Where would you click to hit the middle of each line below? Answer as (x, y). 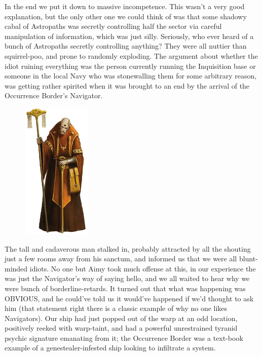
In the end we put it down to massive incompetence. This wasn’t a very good (125, 6)
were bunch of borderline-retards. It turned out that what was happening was (125, 288)
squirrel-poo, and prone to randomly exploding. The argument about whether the (131, 55)
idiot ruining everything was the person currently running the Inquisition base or (130, 66)
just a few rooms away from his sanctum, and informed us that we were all (121, 259)
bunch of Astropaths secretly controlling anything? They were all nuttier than (126, 46)
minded (16, 268)
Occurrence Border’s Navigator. (54, 95)
